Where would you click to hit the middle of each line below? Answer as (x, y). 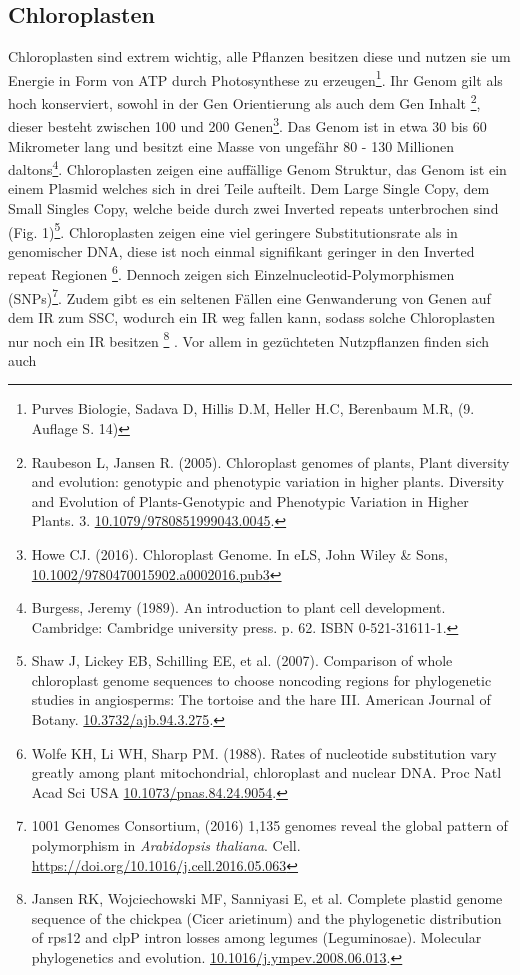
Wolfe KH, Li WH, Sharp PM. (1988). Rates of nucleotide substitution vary (264, 752)
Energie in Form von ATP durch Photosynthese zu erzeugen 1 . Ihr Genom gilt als (255, 78)
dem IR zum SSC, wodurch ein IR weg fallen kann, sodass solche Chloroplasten (251, 316)
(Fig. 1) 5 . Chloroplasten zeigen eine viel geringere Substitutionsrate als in (233, 230)
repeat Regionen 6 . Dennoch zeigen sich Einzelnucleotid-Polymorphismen (231, 273)
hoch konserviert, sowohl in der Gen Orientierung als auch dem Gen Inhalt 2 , (244, 101)
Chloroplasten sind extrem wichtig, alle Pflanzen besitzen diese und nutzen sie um (259, 56)
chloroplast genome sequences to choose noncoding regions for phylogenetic (261, 679)
